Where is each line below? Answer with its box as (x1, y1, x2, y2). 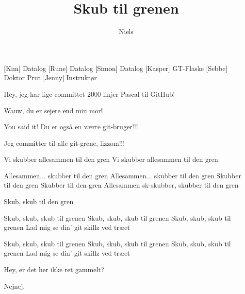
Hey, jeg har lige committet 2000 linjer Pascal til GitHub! (4, 88, 175, 99)
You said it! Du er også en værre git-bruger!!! (4, 121, 138, 132)
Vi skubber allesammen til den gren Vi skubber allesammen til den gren (4, 154, 218, 164)
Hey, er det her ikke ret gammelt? (4, 264, 104, 275)
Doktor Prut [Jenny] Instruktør (4, 72, 97, 83)
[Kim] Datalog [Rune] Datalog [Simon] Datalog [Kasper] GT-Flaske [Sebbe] (4, 63, 228, 73)
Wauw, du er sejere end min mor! (4, 105, 103, 115)
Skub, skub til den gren (4, 196, 74, 207)
